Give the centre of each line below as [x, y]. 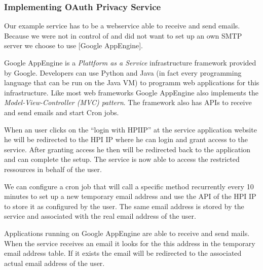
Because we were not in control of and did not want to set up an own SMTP [123, 35]
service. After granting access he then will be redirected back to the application [127, 149]
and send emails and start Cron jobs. [62, 112]
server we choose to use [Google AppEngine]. [73, 45]
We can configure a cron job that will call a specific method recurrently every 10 [129, 186]
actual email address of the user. [54, 263]
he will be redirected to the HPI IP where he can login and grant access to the [126, 139]
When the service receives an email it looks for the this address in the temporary [130, 243]
